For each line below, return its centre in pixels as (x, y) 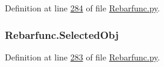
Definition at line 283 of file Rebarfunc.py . (83, 57)
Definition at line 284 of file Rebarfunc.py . (83, 8)
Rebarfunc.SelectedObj (62, 34)
